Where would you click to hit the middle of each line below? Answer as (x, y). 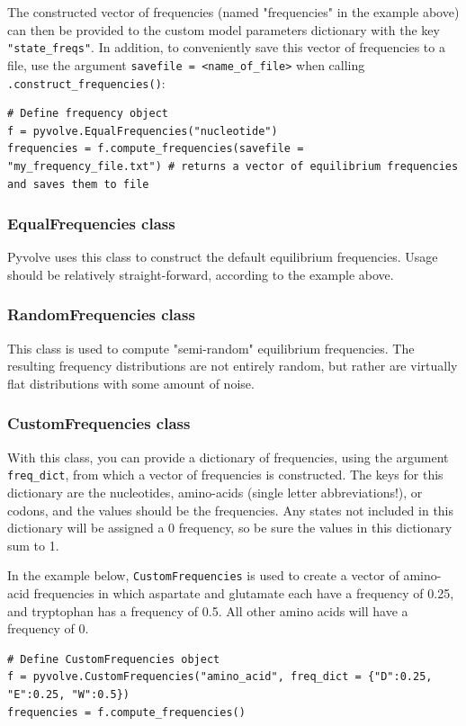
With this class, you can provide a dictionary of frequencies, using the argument (228, 457)
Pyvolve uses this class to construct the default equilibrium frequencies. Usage (223, 257)
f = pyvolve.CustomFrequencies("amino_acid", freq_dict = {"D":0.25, (220, 677)
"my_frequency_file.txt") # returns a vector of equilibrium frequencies (233, 166)
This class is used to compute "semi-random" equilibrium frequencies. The (211, 348)
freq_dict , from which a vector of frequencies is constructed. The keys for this (225, 475)
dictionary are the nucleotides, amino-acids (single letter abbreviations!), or (215, 492)
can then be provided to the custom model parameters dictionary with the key (224, 29)
